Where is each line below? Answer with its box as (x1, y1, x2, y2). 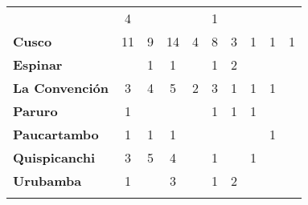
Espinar (13, 55, 63, 74)
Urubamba (13, 171, 82, 190)
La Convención (13, 78, 109, 97)
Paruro (13, 102, 58, 120)
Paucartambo (13, 125, 99, 143)
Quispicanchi (13, 148, 96, 167)
